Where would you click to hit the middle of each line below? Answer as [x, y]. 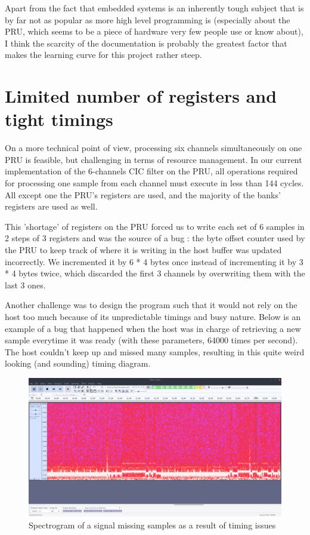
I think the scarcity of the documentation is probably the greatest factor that [146, 43]
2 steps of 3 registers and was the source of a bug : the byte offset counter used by [155, 238]
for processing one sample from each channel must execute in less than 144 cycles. [154, 183]
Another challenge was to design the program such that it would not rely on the [151, 305]
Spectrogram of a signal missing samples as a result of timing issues [152, 525]
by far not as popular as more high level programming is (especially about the [148, 19]
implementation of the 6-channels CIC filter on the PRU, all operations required [151, 171]
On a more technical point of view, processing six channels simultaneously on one [154, 148]
